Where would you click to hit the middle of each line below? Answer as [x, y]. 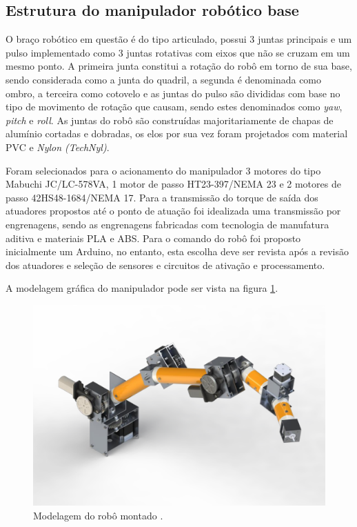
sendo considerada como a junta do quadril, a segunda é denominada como [164, 79]
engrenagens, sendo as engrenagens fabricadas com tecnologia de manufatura [167, 224]
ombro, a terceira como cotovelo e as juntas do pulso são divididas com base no [173, 93]
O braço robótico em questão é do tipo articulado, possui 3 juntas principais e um [179, 39]
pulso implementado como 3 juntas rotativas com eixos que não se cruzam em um [178, 52]
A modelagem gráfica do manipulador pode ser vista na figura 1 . [142, 288]
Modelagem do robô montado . [98, 515]
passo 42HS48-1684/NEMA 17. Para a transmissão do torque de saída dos [162, 197]
